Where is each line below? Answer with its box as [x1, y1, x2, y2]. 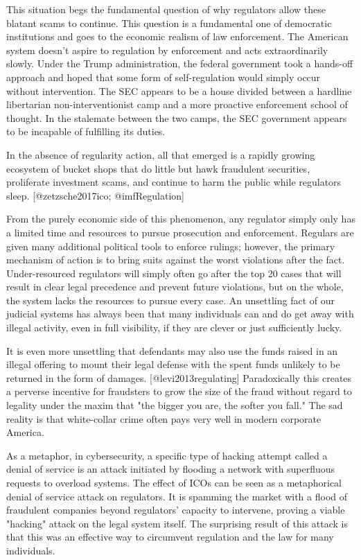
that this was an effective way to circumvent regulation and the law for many [6, 530, 334, 544]
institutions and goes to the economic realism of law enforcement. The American [6, 29, 349, 44]
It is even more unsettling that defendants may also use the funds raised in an [6, 343, 338, 358]
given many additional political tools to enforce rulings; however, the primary [6, 238, 335, 253]
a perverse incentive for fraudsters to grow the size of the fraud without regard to [6, 384, 352, 399]
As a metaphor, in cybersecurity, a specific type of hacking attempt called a [6, 448, 328, 462]
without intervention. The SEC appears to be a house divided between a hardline [6, 83, 352, 98]
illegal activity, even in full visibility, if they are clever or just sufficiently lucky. [6, 320, 342, 335]
